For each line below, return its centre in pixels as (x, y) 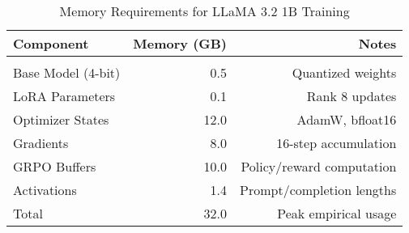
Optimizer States (61, 119)
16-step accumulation (337, 143)
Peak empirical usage (337, 213)
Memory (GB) (180, 43)
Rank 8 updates (351, 96)
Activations (45, 190)
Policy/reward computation (319, 166)
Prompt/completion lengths (318, 190)
